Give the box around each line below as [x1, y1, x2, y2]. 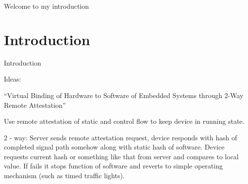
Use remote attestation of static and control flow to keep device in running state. [4, 116, 245, 126]
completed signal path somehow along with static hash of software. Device [4, 142, 225, 152]
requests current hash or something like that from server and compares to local [4, 151, 239, 161]
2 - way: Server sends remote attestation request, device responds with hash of [4, 132, 237, 142]
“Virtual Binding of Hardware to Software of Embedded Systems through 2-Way [4, 90, 244, 100]
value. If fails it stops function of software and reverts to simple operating [4, 161, 223, 171]
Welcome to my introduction [4, 1, 89, 11]
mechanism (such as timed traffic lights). [4, 170, 125, 181]
